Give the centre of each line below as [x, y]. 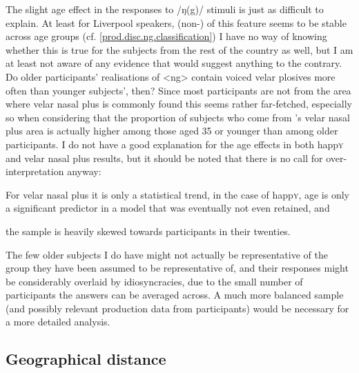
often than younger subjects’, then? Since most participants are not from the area [178, 90]
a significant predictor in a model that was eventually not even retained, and [168, 208]
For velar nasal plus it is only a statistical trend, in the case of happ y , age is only [177, 194]
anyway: [84, 171]
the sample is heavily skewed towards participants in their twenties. [148, 231]
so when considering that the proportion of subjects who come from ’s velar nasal [178, 117]
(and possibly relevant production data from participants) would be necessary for [177, 308]
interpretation [35, 171]
